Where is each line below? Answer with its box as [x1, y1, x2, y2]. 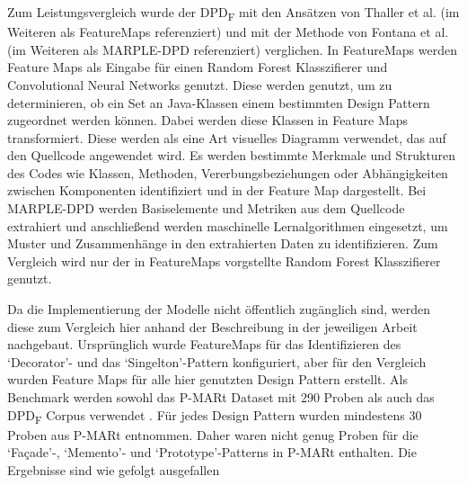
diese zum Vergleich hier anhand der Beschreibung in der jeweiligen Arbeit [7, 317, 418, 336]
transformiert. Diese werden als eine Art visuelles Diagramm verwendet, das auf [7, 128, 446, 147]
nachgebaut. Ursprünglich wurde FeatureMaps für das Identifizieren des [7, 335, 401, 354]
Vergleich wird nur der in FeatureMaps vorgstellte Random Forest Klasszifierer [7, 251, 441, 270]
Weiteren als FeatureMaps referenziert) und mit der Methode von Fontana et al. [7, 22, 449, 41]
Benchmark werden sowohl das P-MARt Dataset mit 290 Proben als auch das [7, 388, 435, 406]
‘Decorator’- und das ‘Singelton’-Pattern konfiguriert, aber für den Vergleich [7, 352, 427, 371]
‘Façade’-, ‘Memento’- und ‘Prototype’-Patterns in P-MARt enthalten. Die [7, 443, 417, 462]
